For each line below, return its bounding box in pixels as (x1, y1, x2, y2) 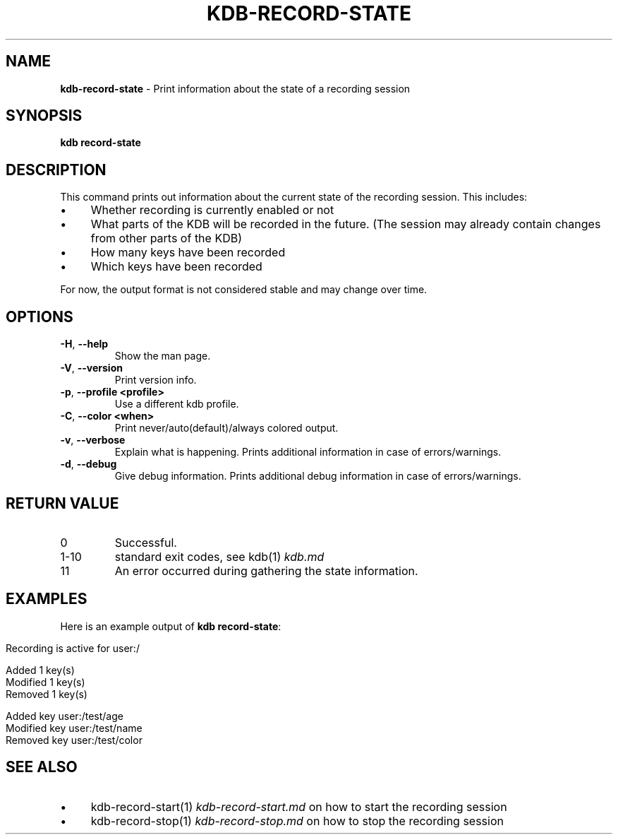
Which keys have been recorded (90, 259, 262, 274)
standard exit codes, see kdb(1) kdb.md (114, 549, 325, 564)
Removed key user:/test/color (6, 733, 143, 746)
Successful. (114, 535, 177, 550)
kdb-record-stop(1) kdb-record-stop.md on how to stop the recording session (90, 813, 504, 828)
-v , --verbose (60, 434, 126, 446)
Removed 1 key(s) (6, 687, 87, 700)
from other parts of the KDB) (90, 231, 243, 246)
